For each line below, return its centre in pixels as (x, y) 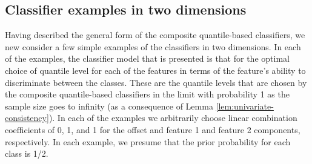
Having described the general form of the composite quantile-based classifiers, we (155, 35)
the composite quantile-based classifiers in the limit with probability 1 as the (147, 94)
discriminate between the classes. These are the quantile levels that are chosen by (156, 82)
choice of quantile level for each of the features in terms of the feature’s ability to (155, 70)
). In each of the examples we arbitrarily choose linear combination (173, 118)
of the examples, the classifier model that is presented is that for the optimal (147, 58)
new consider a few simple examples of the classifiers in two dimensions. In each (153, 46)
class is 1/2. (27, 153)
